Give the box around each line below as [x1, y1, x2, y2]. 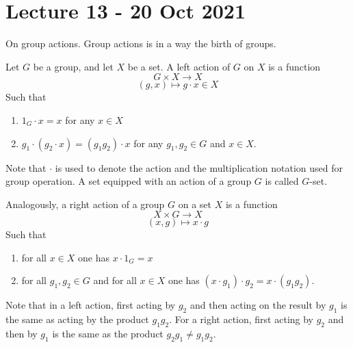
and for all [93, 273, 137, 287]
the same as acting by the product [5, 312, 149, 326]
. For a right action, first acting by [169, 312, 314, 326]
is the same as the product [52, 326, 164, 341]
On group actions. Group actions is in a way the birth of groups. [5, 36, 276, 51]
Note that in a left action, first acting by [5, 298, 176, 312]
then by [5, 326, 38, 341]
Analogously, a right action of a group [5, 196, 165, 211]
